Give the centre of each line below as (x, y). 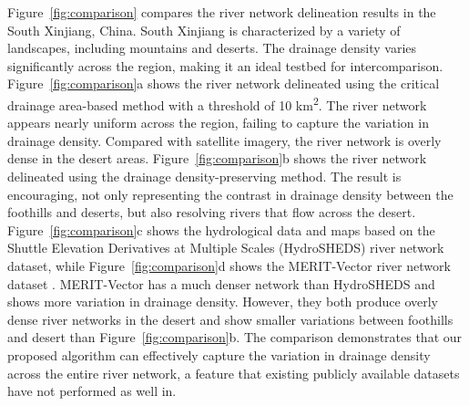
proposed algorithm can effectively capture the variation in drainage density (219, 354)
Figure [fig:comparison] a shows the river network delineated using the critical (224, 83)
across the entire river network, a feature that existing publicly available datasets (234, 373)
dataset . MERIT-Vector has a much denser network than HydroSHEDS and (221, 283)
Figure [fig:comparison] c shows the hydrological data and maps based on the (221, 229)
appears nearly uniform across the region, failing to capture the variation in (218, 123)
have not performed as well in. (92, 391)
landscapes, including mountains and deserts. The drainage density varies (212, 48)
